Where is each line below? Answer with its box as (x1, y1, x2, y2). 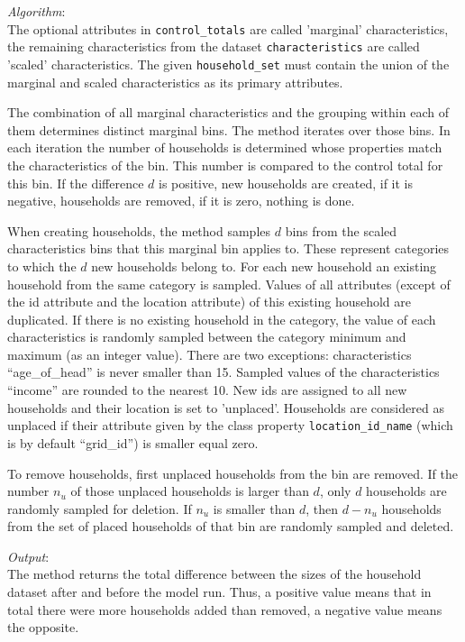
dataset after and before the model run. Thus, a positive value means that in (7, 582, 432, 601)
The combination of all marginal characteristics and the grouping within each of (7, 103, 449, 122)
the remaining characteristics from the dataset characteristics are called (7, 37, 420, 56)
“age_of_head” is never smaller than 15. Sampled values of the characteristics (7, 362, 440, 381)
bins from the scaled (285, 221, 397, 240)
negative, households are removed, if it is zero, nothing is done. (7, 191, 355, 210)
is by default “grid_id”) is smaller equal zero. (7, 433, 259, 452)
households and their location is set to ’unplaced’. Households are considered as (7, 398, 444, 417)
